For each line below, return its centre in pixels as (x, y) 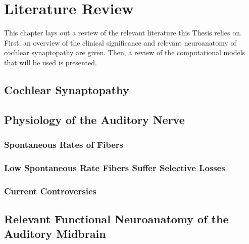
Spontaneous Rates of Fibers (64, 144)
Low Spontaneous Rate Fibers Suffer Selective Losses (115, 167)
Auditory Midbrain (55, 234)
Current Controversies (51, 191)
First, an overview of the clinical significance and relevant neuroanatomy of (120, 42)
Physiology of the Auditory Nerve (94, 119)
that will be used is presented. (51, 62)
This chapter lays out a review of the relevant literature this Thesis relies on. (123, 33)
